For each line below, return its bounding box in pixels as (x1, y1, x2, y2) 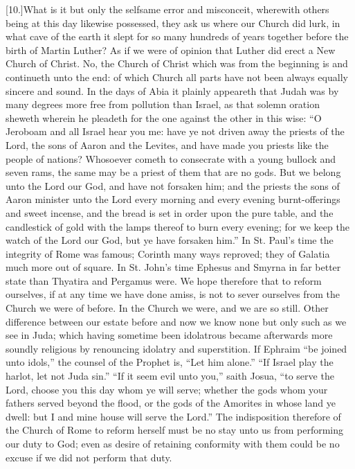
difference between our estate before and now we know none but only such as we (6, 314, 347, 328)
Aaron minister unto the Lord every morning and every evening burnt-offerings (6, 192, 340, 206)
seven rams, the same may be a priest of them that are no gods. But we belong (6, 165, 341, 179)
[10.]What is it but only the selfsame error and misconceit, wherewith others (6, 2, 329, 16)
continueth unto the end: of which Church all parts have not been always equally (6, 69, 348, 84)
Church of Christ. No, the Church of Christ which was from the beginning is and (6, 56, 348, 71)
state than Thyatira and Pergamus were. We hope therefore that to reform (6, 273, 322, 287)
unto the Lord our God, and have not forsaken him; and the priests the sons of (6, 178, 340, 193)
